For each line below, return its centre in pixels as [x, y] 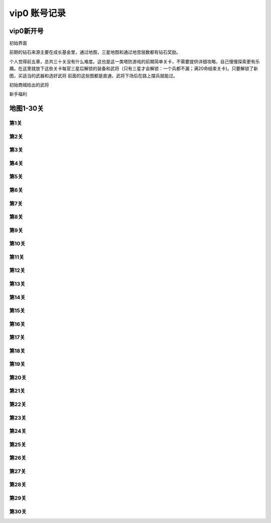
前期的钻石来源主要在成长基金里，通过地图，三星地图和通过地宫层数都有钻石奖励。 [95, 52]
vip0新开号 [26, 31]
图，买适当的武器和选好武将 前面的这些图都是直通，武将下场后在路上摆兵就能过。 [93, 76]
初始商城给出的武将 [29, 85]
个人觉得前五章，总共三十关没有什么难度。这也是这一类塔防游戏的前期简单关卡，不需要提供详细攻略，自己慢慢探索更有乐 [134, 61]
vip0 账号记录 [38, 13]
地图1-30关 [27, 108]
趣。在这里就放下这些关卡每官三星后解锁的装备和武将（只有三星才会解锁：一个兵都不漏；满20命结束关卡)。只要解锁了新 [134, 68]
